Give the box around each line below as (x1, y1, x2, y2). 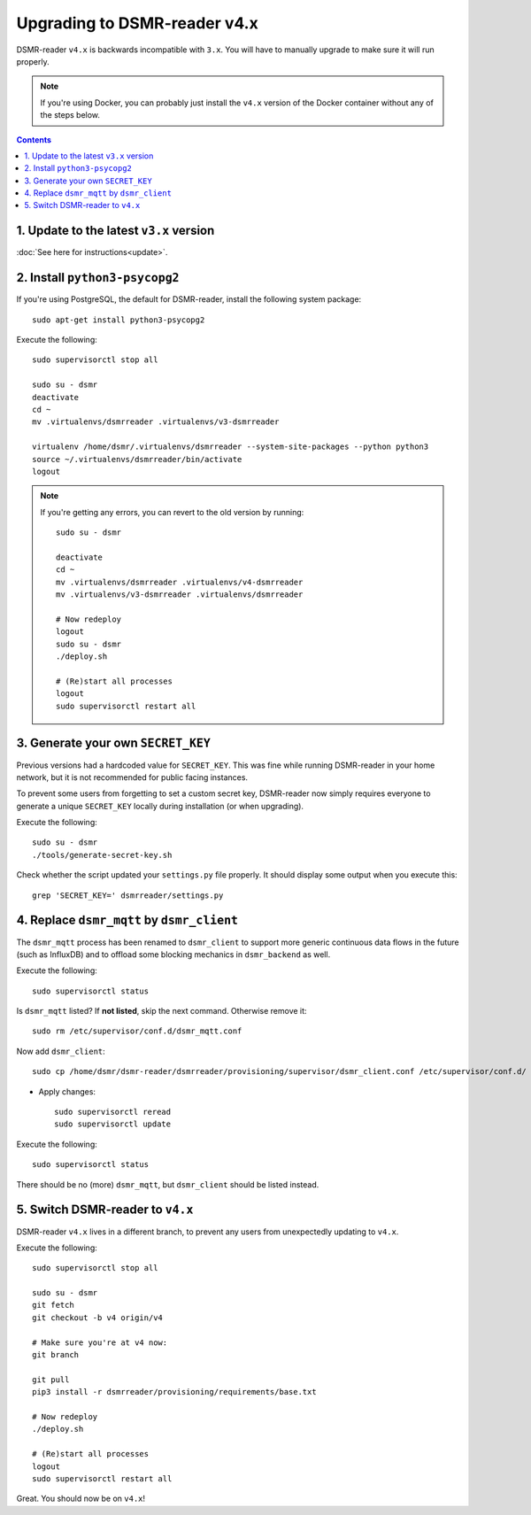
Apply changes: (38, 1086, 96, 1097)
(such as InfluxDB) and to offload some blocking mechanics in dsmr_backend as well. (16, 948, 331, 960)
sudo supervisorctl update (54, 1119, 172, 1129)
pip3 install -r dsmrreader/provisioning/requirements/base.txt (32, 1387, 318, 1397)
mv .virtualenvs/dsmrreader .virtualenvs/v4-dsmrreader (56, 576, 304, 587)
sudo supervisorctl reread (54, 1107, 172, 1117)
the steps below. (40, 110, 101, 120)
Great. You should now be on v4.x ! (16, 1493, 146, 1504)
